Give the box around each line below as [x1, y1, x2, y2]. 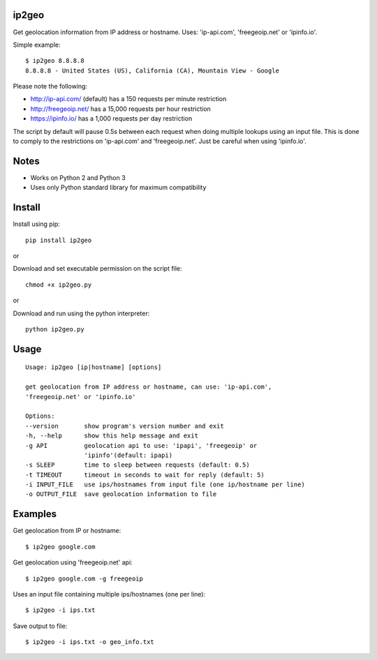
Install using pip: [13, 220, 61, 228]
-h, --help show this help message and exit [25, 432, 199, 440]
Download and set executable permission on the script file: [13, 264, 182, 273]
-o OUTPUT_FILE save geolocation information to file [25, 490, 217, 498]
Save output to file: [13, 622, 68, 630]
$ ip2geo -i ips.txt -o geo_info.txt [25, 638, 155, 646]
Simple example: [13, 40, 61, 49]
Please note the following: [13, 82, 87, 91]
